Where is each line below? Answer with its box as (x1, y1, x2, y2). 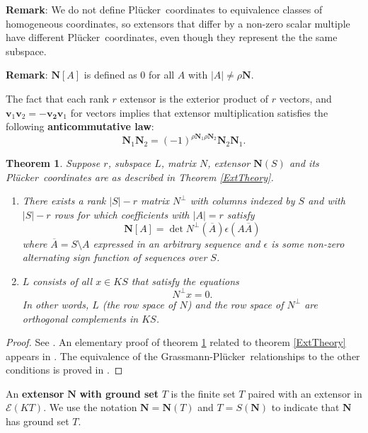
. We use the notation (43, 400, 137, 415)
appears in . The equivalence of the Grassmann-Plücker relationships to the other (6, 348, 360, 363)
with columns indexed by (190, 193, 295, 208)
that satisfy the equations (131, 273, 239, 288)
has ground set (6, 414, 69, 429)
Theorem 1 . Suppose (6, 156, 100, 171)
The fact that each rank (6, 91, 109, 105)
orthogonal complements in (22, 311, 139, 325)
